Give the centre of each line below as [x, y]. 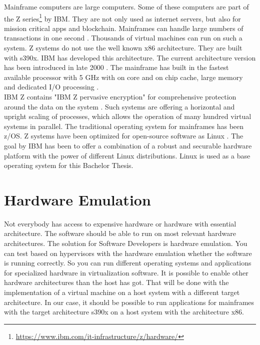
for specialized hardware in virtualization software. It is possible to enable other [126, 272]
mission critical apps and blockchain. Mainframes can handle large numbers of [124, 28]
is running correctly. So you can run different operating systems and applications [128, 263]
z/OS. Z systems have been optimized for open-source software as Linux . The [124, 136]
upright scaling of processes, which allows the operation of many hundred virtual [128, 116]
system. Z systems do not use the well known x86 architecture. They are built [123, 48]
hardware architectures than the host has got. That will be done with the [116, 282]
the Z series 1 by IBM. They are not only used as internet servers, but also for [122, 17]
